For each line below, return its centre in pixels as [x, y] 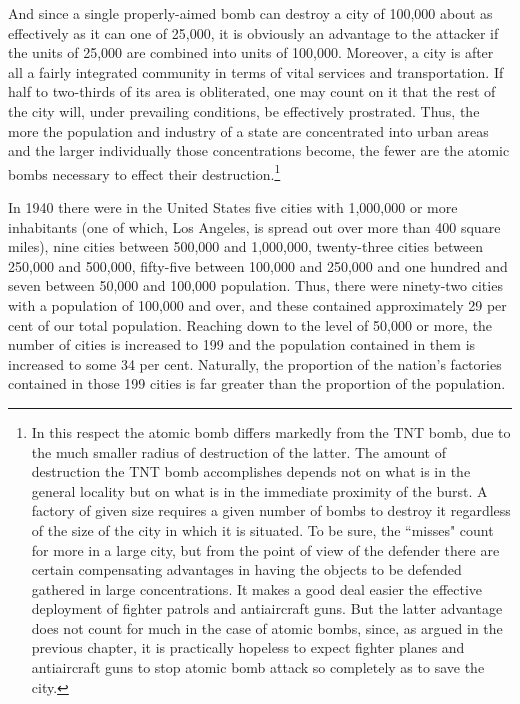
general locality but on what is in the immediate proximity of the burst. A [259, 490]
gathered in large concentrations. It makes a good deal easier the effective [257, 588]
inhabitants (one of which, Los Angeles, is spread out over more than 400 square [254, 226]
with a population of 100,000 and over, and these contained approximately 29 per [257, 304]
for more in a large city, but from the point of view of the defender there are [265, 549]
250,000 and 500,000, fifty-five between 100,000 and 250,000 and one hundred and [258, 265]
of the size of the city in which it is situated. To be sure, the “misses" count [262, 529]
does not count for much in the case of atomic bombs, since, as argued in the [267, 627]
